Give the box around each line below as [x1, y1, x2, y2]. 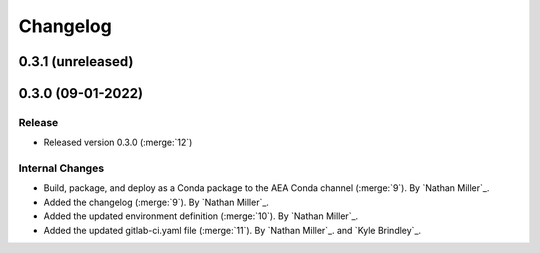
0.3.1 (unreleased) [18, 53, 134, 70]
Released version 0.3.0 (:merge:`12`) [43, 136, 193, 149]
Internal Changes [18, 161, 105, 175]
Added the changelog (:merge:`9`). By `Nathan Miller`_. [43, 196, 270, 208]
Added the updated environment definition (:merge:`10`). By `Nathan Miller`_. [43, 210, 359, 222]
